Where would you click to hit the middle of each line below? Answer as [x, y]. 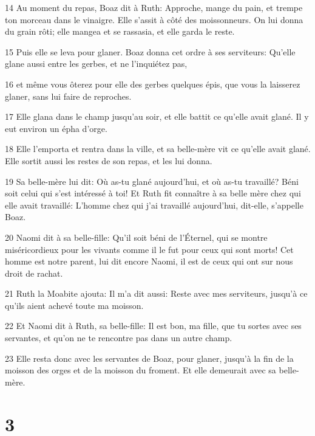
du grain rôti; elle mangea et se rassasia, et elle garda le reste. [120, 31]
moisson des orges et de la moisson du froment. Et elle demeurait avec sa [141, 370]
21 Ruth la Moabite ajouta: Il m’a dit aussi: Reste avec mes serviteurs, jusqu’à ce [156, 293]
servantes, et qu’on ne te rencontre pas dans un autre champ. [119, 338]
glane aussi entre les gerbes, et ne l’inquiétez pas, [96, 64]
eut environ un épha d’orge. [56, 128]
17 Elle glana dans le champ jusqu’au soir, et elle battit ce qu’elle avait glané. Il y [157, 116]
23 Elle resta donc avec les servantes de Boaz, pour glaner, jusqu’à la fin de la [149, 358]
